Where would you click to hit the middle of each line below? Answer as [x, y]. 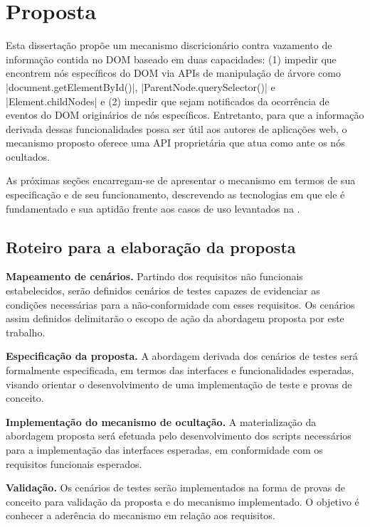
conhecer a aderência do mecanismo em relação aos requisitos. [141, 515]
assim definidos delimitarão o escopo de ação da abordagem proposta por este [175, 318]
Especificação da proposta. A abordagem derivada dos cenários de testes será [182, 356]
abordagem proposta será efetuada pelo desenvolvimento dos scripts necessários [179, 436]
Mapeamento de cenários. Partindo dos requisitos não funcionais [154, 276]
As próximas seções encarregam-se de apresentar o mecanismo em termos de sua [181, 180]
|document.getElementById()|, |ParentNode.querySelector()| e [141, 86]
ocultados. [28, 156]
